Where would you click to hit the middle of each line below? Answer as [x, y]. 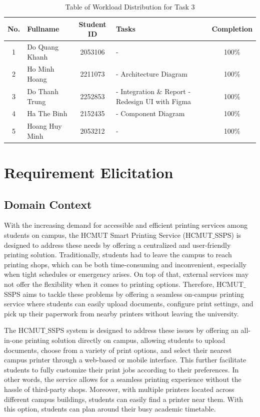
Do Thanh [43, 91]
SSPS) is [228, 235]
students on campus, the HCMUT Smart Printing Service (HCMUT [108, 235]
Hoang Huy [44, 126]
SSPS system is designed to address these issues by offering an [143, 330]
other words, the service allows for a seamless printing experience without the [123, 379]
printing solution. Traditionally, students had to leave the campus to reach [118, 255]
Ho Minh [41, 69]
